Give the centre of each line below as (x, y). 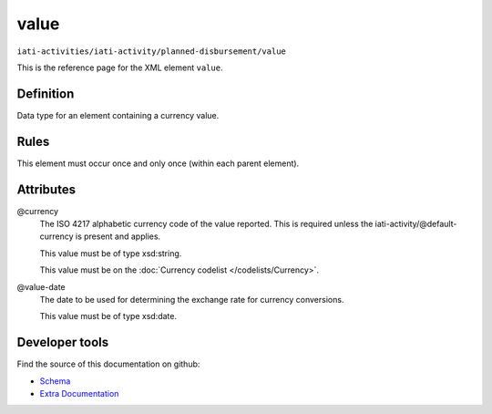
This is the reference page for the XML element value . (120, 67)
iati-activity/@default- (416, 224)
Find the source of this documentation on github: (108, 364)
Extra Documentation (79, 394)
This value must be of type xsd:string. (111, 253)
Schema (55, 381)
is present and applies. (118, 236)
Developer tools (63, 342)
